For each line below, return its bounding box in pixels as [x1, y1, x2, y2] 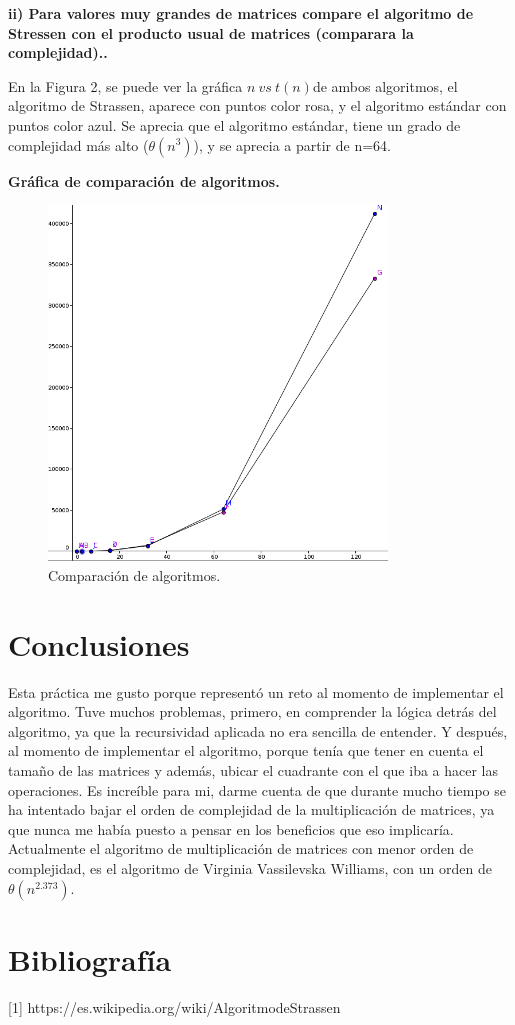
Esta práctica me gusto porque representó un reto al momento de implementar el [8, 681, 504, 702]
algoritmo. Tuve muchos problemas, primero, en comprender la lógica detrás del [8, 701, 497, 722]
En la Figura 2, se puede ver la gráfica [8, 75, 243, 96]
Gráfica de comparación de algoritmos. [8, 170, 280, 191]
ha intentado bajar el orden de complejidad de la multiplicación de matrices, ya [8, 799, 495, 820]
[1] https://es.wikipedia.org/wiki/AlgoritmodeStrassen [8, 996, 341, 1017]
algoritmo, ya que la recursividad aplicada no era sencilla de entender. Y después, [8, 720, 508, 741]
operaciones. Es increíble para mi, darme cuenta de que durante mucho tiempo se [8, 779, 506, 800]
